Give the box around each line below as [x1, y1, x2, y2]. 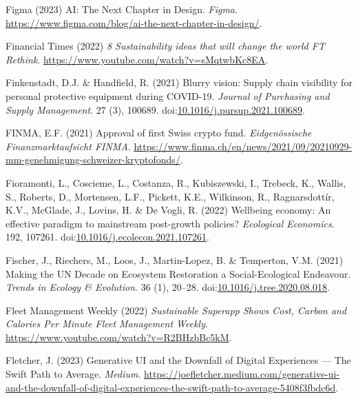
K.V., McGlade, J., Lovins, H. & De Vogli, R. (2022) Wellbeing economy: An [6, 203, 331, 217]
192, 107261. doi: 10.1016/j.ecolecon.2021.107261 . [6, 229, 209, 244]
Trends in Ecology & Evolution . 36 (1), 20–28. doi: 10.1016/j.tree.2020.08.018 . [6, 280, 330, 294]
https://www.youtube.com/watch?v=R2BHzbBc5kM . [6, 329, 232, 344]
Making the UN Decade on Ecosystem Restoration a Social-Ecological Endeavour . [6, 266, 351, 280]
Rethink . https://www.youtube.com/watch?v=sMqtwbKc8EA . [6, 52, 268, 66]
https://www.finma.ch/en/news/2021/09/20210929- [134, 139, 352, 153]
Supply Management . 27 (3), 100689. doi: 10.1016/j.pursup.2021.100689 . [6, 102, 305, 116]
